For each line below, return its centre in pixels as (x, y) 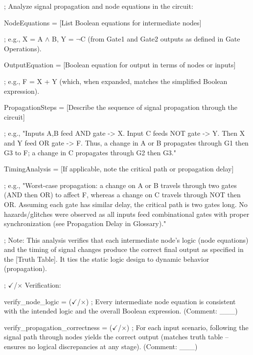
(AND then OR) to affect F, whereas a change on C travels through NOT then (122, 195)
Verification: (43, 285)
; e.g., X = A (23, 39)
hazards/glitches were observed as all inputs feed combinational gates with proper (127, 214)
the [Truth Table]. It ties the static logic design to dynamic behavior (107, 259)
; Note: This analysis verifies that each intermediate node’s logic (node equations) (126, 240)
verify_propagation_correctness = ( (58, 327)
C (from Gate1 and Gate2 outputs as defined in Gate (160, 39)
